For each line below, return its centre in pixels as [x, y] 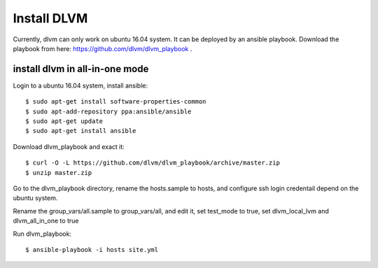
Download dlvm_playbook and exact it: [69, 146]
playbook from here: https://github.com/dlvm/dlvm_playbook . [103, 48]
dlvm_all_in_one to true [46, 221]
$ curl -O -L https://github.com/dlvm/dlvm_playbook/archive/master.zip [153, 163]
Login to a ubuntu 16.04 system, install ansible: [80, 85]
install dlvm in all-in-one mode [81, 69]
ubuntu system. [35, 198]
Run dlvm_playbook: [42, 234]
